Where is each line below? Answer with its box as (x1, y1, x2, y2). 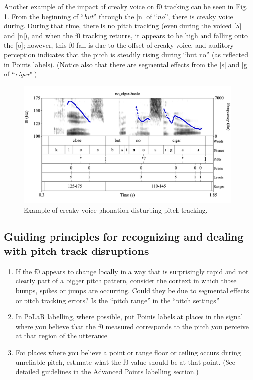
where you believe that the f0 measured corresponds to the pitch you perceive (15, 321, 249, 331)
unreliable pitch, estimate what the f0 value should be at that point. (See (15, 356, 236, 367)
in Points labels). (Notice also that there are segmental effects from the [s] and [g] (4, 59, 249, 69)
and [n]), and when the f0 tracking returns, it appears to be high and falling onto (4, 30, 248, 40)
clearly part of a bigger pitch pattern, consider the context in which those (15, 276, 237, 286)
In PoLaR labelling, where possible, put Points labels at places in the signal (15, 311, 243, 322)
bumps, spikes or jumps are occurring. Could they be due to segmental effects (15, 285, 249, 296)
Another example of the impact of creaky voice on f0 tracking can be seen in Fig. (4, 1, 248, 11)
